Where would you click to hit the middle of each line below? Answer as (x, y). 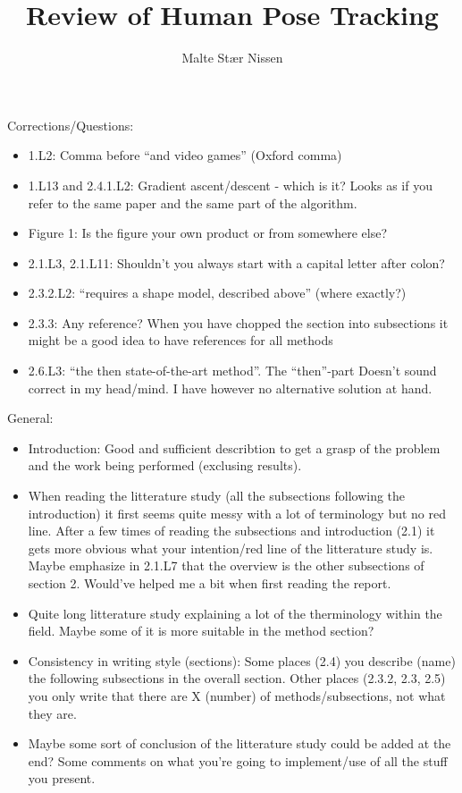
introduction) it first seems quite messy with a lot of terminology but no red (237, 513)
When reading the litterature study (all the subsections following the (217, 496)
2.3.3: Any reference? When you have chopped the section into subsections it (238, 322)
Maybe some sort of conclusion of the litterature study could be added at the (239, 743)
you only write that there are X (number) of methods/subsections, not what (237, 695)
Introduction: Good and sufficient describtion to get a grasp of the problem (234, 447)
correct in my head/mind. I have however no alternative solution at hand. (230, 388)
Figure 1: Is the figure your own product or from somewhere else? (208, 233)
